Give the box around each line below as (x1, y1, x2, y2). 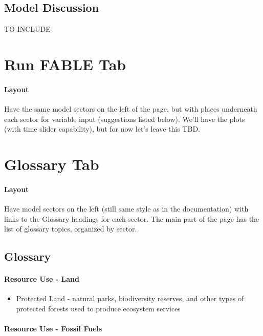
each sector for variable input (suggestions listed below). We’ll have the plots (4, 113, 245, 124)
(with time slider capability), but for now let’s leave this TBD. (4, 123, 200, 134)
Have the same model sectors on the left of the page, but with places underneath (4, 103, 257, 114)
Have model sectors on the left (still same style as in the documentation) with (4, 203, 249, 214)
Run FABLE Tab (4, 53, 126, 74)
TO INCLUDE (4, 24, 51, 34)
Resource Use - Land (4, 274, 79, 284)
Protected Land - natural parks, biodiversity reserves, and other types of (16, 293, 244, 304)
